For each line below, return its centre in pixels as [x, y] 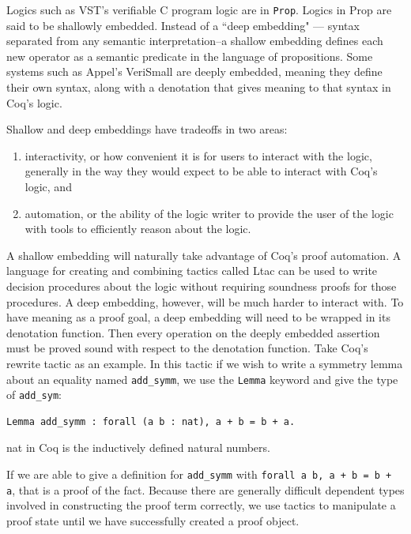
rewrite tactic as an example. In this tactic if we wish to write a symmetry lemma [205, 363]
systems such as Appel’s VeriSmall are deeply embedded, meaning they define [194, 71]
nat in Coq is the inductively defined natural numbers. [138, 448]
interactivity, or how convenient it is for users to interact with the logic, [198, 155]
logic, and [48, 186]
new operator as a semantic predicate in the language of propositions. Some [190, 56]
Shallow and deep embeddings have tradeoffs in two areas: [147, 129]
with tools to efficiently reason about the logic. [138, 229]
